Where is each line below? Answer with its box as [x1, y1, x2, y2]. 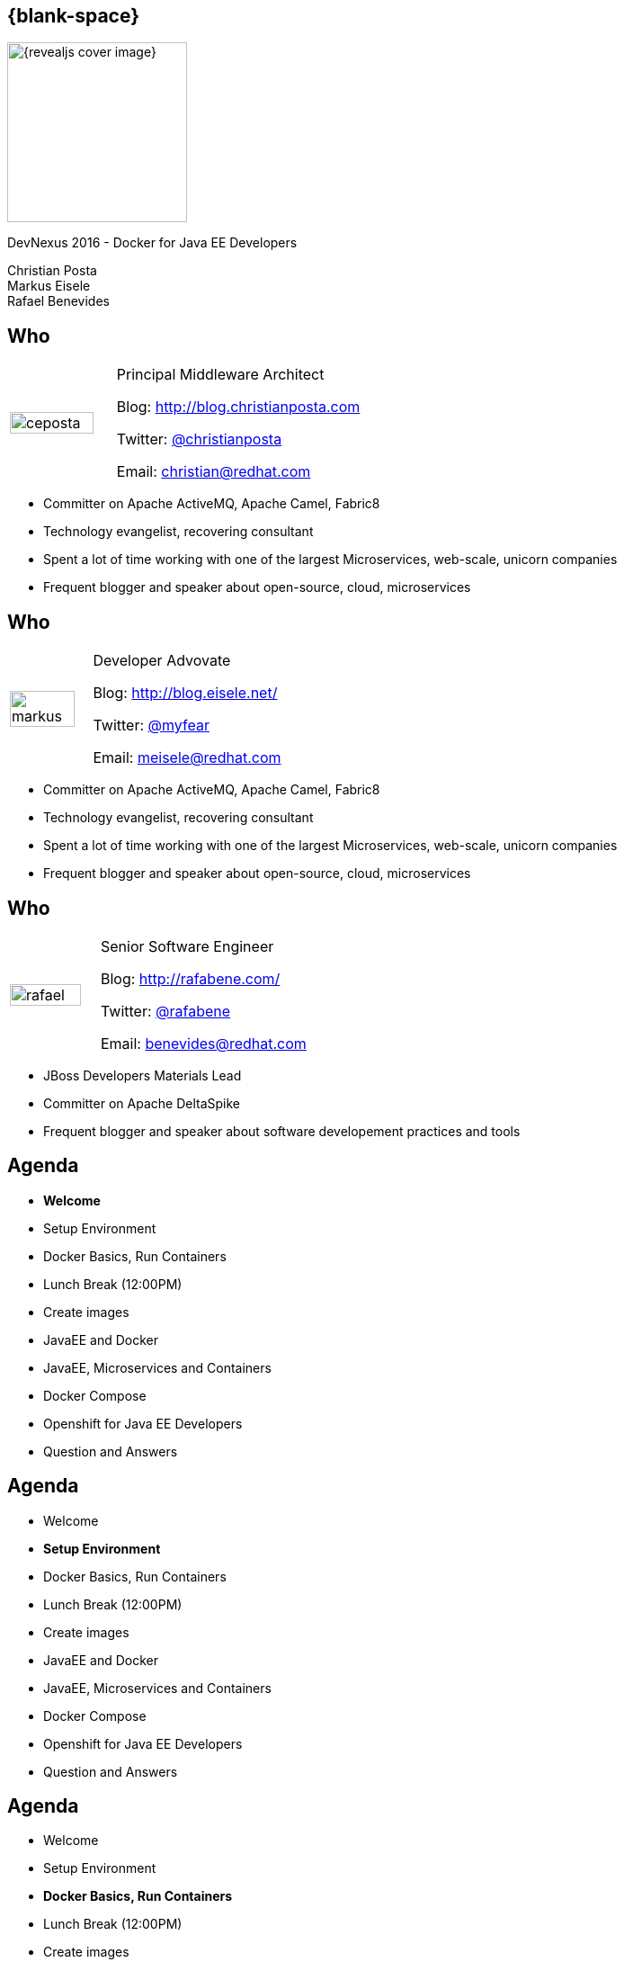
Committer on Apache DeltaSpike [43, 1095, 240, 1111]
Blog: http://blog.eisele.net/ [93, 684, 278, 703]
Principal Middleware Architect [116, 365, 325, 384]
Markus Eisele [7, 278, 91, 294]
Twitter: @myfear [93, 716, 209, 735]
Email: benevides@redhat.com [100, 1034, 307, 1053]
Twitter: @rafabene [100, 1001, 231, 1020]
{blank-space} [7, 4, 140, 27]
